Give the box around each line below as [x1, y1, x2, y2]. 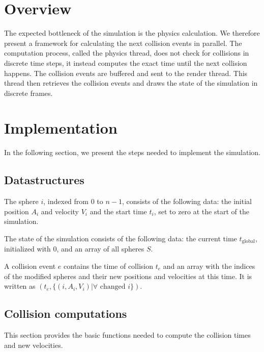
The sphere [4, 196, 39, 207]
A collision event [4, 261, 56, 271]
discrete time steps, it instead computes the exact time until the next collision [4, 57, 247, 68]
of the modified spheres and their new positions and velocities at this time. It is [4, 270, 252, 281]
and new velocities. [4, 339, 63, 350]
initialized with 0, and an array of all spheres [4, 243, 144, 254]
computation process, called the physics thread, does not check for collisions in [4, 47, 249, 58]
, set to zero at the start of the [154, 206, 249, 216]
